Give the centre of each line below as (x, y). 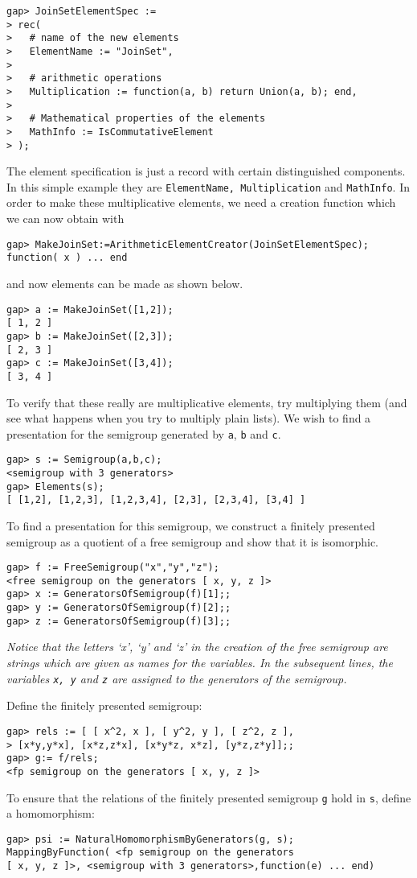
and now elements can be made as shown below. (125, 283)
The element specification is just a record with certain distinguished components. (206, 171)
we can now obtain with (65, 218)
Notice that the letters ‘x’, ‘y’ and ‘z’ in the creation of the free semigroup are (197, 647)
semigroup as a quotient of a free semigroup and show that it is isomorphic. (192, 541)
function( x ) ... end (67, 258)
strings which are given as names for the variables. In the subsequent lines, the (200, 663)
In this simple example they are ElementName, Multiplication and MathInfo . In (208, 186)
